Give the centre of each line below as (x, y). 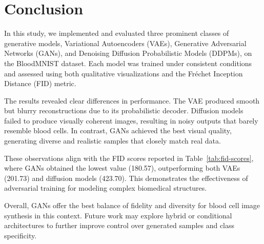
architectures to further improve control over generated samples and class (119, 225)
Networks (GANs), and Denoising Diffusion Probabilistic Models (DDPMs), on (128, 53)
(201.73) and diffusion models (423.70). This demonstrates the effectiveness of (126, 178)
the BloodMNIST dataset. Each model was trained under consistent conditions (128, 63)
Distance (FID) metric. (40, 83)
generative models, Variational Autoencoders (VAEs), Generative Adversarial (125, 43)
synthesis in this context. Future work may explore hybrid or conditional (118, 215)
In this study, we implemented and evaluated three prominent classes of (117, 33)
